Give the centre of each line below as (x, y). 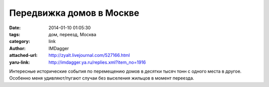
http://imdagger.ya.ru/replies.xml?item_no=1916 (97, 62)
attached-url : (23, 55)
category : (20, 42)
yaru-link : (19, 62)
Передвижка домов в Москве (74, 13)
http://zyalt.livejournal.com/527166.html (89, 55)
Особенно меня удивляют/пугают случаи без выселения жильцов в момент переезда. (102, 78)
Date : (15, 28)
